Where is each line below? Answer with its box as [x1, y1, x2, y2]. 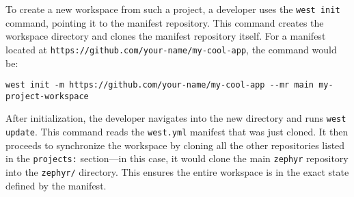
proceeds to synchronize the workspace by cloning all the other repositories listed [5, 137, 345, 152]
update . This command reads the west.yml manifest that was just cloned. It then [5, 124, 349, 139]
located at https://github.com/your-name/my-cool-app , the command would [5, 42, 337, 56]
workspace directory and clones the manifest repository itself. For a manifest [5, 29, 326, 43]
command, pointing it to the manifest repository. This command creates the [5, 15, 324, 29]
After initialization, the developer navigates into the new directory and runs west [5, 111, 346, 125]
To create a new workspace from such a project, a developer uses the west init [5, 2, 340, 16]
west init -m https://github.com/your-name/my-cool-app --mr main [5, 80, 314, 90]
